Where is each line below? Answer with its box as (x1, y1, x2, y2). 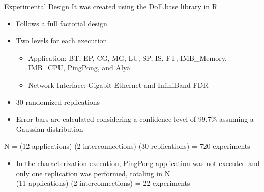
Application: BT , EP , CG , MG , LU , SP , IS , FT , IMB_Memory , (28, 52, 227, 63)
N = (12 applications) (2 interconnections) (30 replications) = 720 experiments (4, 141, 250, 151)
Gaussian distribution (16, 123, 83, 134)
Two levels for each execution (16, 35, 107, 46)
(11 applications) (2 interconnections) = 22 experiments (16, 178, 190, 188)
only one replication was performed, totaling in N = (16, 168, 178, 178)
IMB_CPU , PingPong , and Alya (28, 62, 130, 73)
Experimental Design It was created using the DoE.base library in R (4, 1, 218, 11)
